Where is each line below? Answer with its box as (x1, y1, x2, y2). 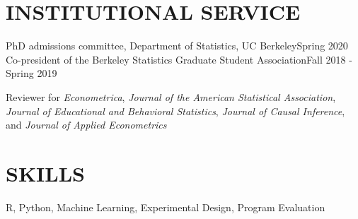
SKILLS (6, 158, 85, 187)
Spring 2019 (6, 66, 57, 81)
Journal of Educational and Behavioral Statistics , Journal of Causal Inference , (6, 103, 345, 118)
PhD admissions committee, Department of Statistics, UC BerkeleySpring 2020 (6, 38, 348, 53)
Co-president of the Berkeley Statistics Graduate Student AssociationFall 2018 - (6, 52, 352, 66)
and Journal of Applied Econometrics (6, 117, 167, 132)
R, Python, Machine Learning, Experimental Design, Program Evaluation (6, 199, 325, 214)
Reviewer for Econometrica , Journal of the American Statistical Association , (6, 89, 336, 104)
